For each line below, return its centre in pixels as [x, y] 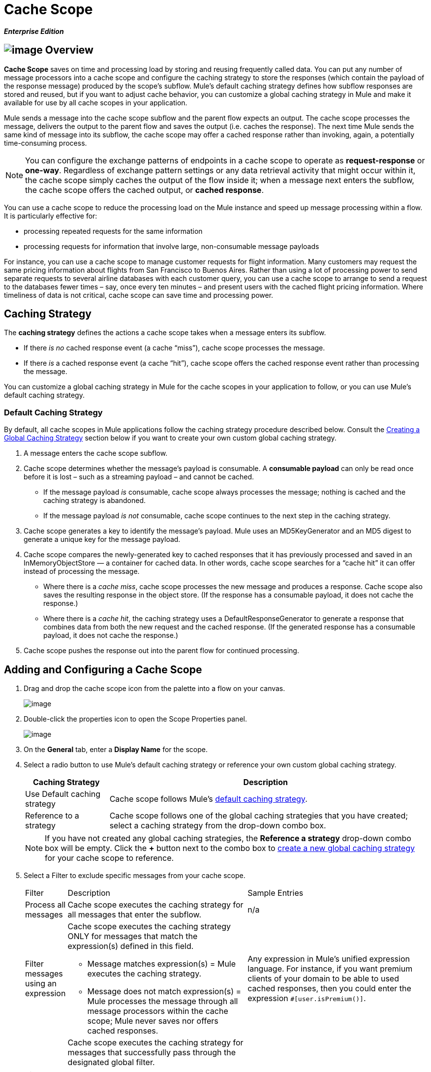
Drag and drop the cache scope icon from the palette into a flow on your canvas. [154, 689]
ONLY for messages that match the [133, 936]
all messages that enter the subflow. [135, 915]
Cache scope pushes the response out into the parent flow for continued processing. [161, 651]
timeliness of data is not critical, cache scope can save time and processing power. [139, 295]
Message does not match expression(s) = [164, 992]
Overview [69, 50]
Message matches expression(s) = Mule [162, 964]
